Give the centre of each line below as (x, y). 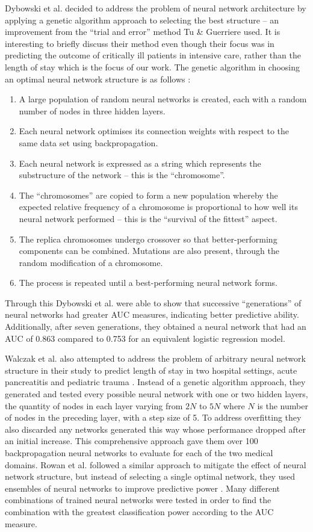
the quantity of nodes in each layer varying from (94, 405)
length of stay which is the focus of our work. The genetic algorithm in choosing (153, 66)
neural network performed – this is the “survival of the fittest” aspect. (148, 218)
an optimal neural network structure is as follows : (98, 79)
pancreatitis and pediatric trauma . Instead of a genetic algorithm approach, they (155, 382)
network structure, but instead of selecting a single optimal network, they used (150, 476)
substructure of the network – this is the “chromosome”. (122, 175)
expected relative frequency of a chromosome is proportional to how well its (158, 207)
